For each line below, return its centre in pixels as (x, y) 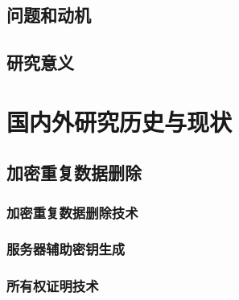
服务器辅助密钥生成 (66, 249)
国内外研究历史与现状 (119, 121)
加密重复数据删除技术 (72, 212)
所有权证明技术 (53, 286)
